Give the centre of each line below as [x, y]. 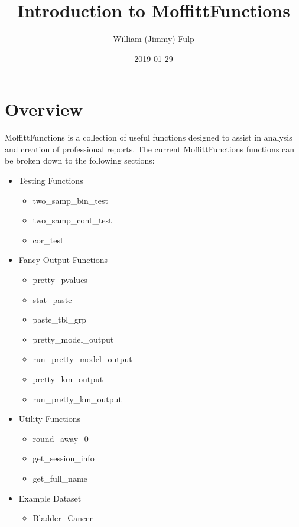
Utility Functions [49, 419]
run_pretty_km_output [77, 398]
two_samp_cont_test [72, 220]
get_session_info [64, 458]
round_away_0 [61, 438]
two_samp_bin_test [70, 200]
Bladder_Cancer [63, 518]
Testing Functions [51, 180]
